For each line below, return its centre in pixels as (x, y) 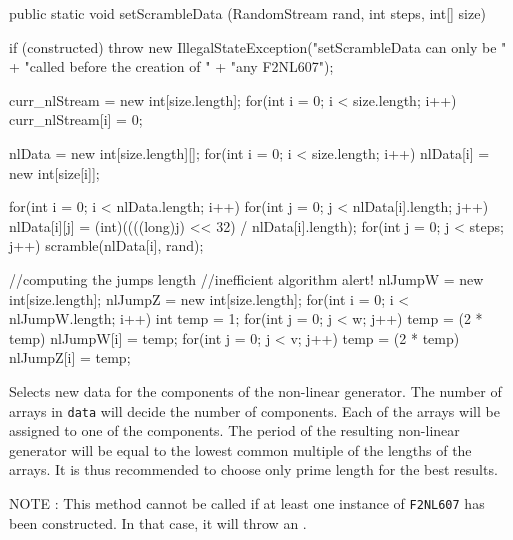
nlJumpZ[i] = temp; (70, 357)
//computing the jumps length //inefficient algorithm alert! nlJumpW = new (246, 278)
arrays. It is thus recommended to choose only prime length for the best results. (253, 469)
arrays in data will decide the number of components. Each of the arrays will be (254, 410)
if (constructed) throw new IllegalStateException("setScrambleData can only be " (258, 46)
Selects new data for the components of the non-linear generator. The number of (255, 390)
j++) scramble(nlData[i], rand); (106, 245)
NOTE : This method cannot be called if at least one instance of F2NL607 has (247, 502)
